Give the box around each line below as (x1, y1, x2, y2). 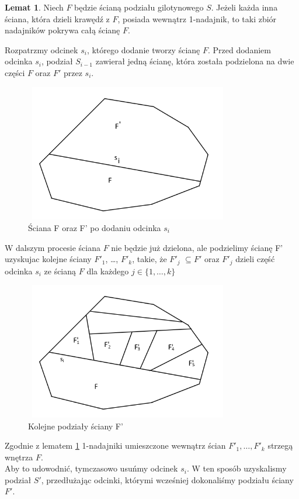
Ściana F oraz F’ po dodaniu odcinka (28, 221, 161, 233)
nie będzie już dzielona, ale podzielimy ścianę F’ (111, 241, 283, 253)
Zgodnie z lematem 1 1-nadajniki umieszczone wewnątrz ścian (5, 439, 226, 452)
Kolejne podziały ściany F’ (28, 419, 123, 432)
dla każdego (86, 264, 129, 277)
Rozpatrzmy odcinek (5, 43, 78, 56)
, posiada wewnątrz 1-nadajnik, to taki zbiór (117, 12, 277, 25)
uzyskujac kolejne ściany (5, 253, 92, 265)
